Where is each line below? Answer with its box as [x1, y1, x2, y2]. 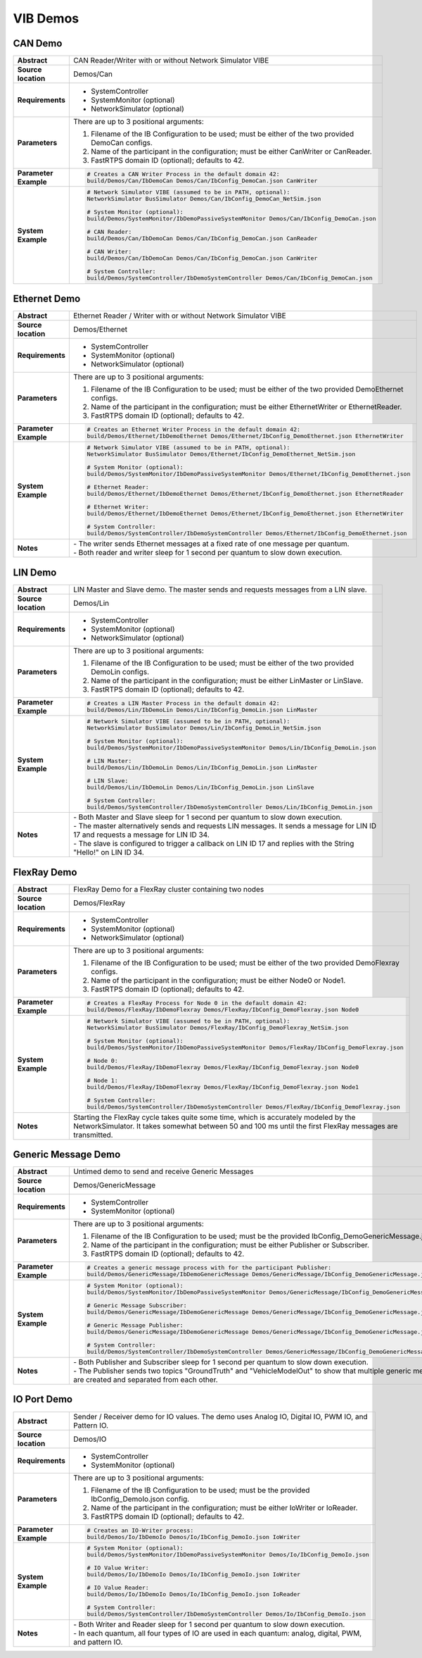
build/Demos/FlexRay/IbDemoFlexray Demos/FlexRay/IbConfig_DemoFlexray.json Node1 [87, 1083, 359, 1091]
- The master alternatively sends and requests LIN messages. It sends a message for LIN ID [72, 821, 377, 831]
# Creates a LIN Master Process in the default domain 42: [87, 699, 281, 707]
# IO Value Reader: [87, 1584, 149, 1592]
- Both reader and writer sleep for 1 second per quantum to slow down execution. [72, 548, 343, 558]
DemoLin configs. [90, 666, 150, 676]
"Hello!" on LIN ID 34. [72, 847, 144, 857]
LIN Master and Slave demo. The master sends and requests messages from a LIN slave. [72, 585, 367, 594]
